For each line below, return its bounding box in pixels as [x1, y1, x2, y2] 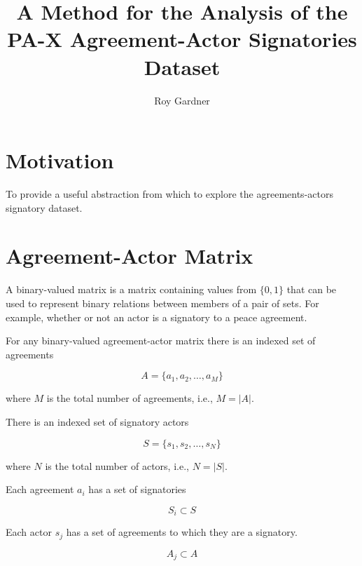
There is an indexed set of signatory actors [6, 414, 189, 429]
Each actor [6, 525, 52, 539]
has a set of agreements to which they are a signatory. [66, 525, 298, 539]
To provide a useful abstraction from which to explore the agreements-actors [6, 187, 333, 201]
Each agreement [6, 482, 74, 497]
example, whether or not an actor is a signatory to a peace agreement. [6, 309, 307, 324]
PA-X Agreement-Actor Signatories [7, 25, 357, 53]
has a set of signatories [88, 482, 186, 497]
